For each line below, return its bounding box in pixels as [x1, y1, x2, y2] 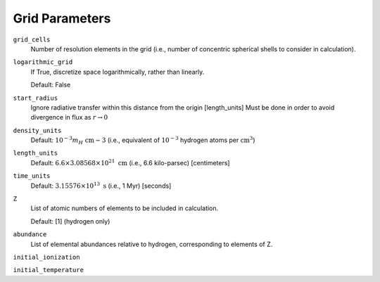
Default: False [30, 81, 71, 89]
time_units [13, 172, 51, 180]
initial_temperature [13, 266, 84, 274]
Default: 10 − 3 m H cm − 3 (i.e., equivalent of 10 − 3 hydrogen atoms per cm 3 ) [30, 135, 256, 146]
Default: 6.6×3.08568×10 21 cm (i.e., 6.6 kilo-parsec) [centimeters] [30, 158, 230, 167]
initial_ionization [13, 253, 80, 261]
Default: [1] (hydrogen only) [30, 217, 110, 225]
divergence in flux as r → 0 [30, 113, 108, 122]
